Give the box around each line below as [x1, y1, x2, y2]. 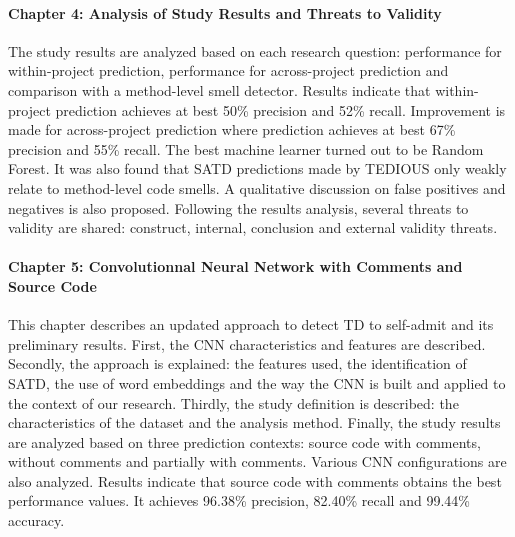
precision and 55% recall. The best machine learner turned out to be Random [8, 138, 484, 159]
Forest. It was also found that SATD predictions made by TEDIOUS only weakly [8, 158, 507, 179]
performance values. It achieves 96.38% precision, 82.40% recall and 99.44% [8, 490, 470, 511]
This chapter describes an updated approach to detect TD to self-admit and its [8, 314, 494, 335]
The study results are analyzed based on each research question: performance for [8, 40, 502, 61]
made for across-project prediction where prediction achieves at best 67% [8, 119, 456, 140]
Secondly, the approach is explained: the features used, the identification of [8, 353, 467, 374]
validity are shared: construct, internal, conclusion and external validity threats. [8, 217, 498, 238]
